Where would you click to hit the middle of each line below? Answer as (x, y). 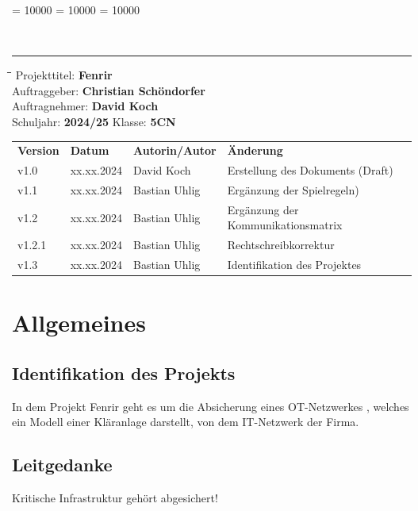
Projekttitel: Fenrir (64, 75)
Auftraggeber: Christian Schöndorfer (109, 90)
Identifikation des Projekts (124, 373)
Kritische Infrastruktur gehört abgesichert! (115, 498)
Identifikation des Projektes (294, 265)
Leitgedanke (62, 465)
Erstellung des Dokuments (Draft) (310, 170)
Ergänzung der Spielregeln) (293, 190)
